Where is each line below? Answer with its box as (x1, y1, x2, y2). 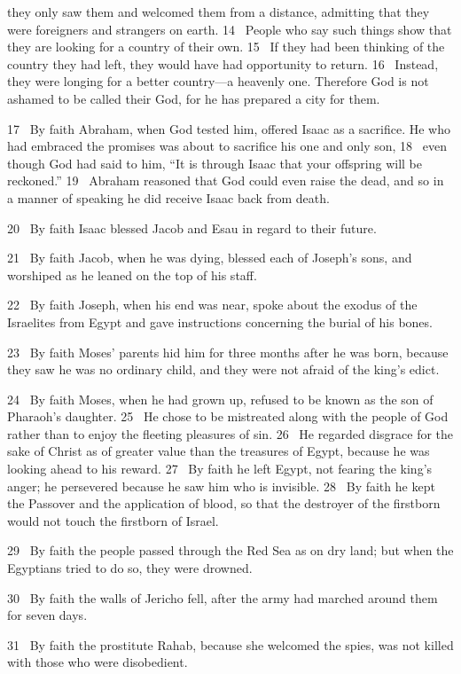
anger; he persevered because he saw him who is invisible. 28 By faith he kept (7, 476, 435, 495)
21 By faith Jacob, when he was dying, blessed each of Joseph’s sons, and (7, 248, 412, 267)
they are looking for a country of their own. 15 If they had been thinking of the (7, 37, 445, 56)
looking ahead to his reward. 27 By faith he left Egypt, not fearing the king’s (7, 459, 433, 478)
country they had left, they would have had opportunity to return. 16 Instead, (7, 54, 439, 73)
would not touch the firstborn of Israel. (7, 511, 219, 529)
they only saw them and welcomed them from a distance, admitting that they (7, 3, 430, 20)
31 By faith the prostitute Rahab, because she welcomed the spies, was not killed (7, 635, 454, 654)
